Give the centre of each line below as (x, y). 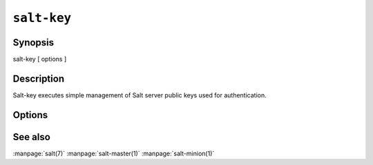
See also (32, 137)
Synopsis (34, 42)
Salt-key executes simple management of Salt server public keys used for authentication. (140, 95)
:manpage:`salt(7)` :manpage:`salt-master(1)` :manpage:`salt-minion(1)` (114, 153)
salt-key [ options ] (40, 59)
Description (39, 78)
